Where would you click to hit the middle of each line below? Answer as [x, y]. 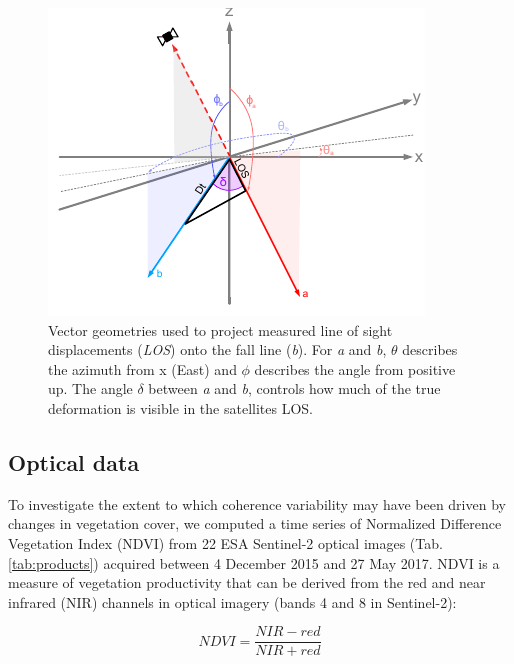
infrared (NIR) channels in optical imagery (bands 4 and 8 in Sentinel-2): [232, 601]
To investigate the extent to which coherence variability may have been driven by [257, 503]
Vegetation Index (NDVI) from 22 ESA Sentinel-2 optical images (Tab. [225, 542]
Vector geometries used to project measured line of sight [220, 329]
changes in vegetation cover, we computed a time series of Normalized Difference [255, 523]
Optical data [74, 461]
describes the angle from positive [355, 368]
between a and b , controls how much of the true [294, 388]
